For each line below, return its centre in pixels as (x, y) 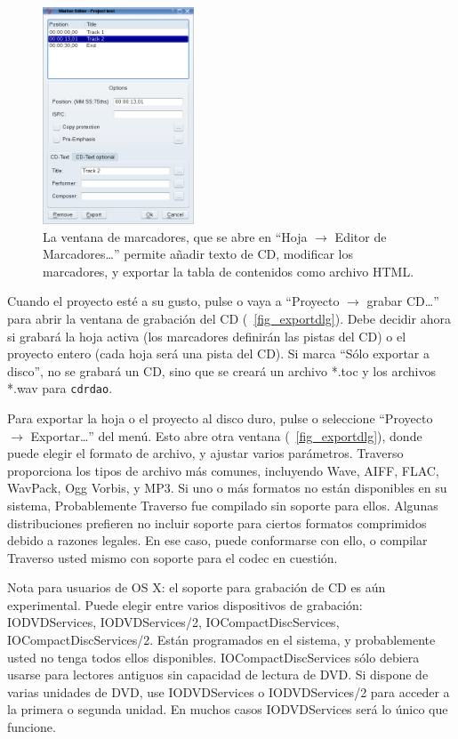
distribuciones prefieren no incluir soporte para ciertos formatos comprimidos (217, 522)
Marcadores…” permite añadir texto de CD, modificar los (198, 254)
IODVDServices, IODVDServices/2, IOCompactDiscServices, (173, 622)
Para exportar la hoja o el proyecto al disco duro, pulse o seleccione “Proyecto (220, 418)
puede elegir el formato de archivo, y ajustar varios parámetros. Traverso (205, 453)
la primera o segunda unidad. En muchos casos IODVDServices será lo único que (228, 709)
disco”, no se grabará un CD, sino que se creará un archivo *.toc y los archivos (221, 370)
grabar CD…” (403, 301)
